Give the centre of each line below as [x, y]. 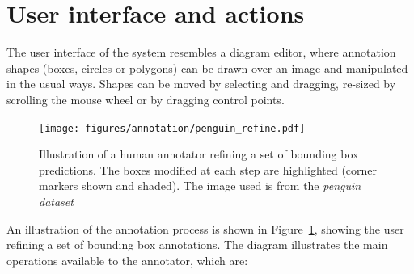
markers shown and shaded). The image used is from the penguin [200, 185]
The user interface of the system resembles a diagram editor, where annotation [201, 52]
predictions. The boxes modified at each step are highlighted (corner [208, 169]
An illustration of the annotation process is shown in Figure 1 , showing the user [205, 228]
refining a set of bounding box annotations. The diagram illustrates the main [197, 244]
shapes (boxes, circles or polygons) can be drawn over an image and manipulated [207, 67]
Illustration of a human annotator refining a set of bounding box [199, 154]
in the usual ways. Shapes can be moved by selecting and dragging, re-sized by [201, 84]
